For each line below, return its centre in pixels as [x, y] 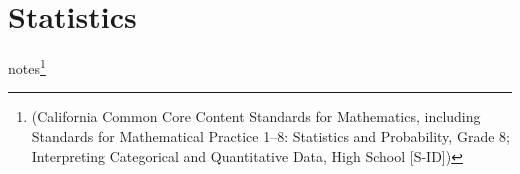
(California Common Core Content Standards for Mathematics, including [256, 116]
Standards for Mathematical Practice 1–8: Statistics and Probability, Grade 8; [270, 135]
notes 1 [27, 66]
